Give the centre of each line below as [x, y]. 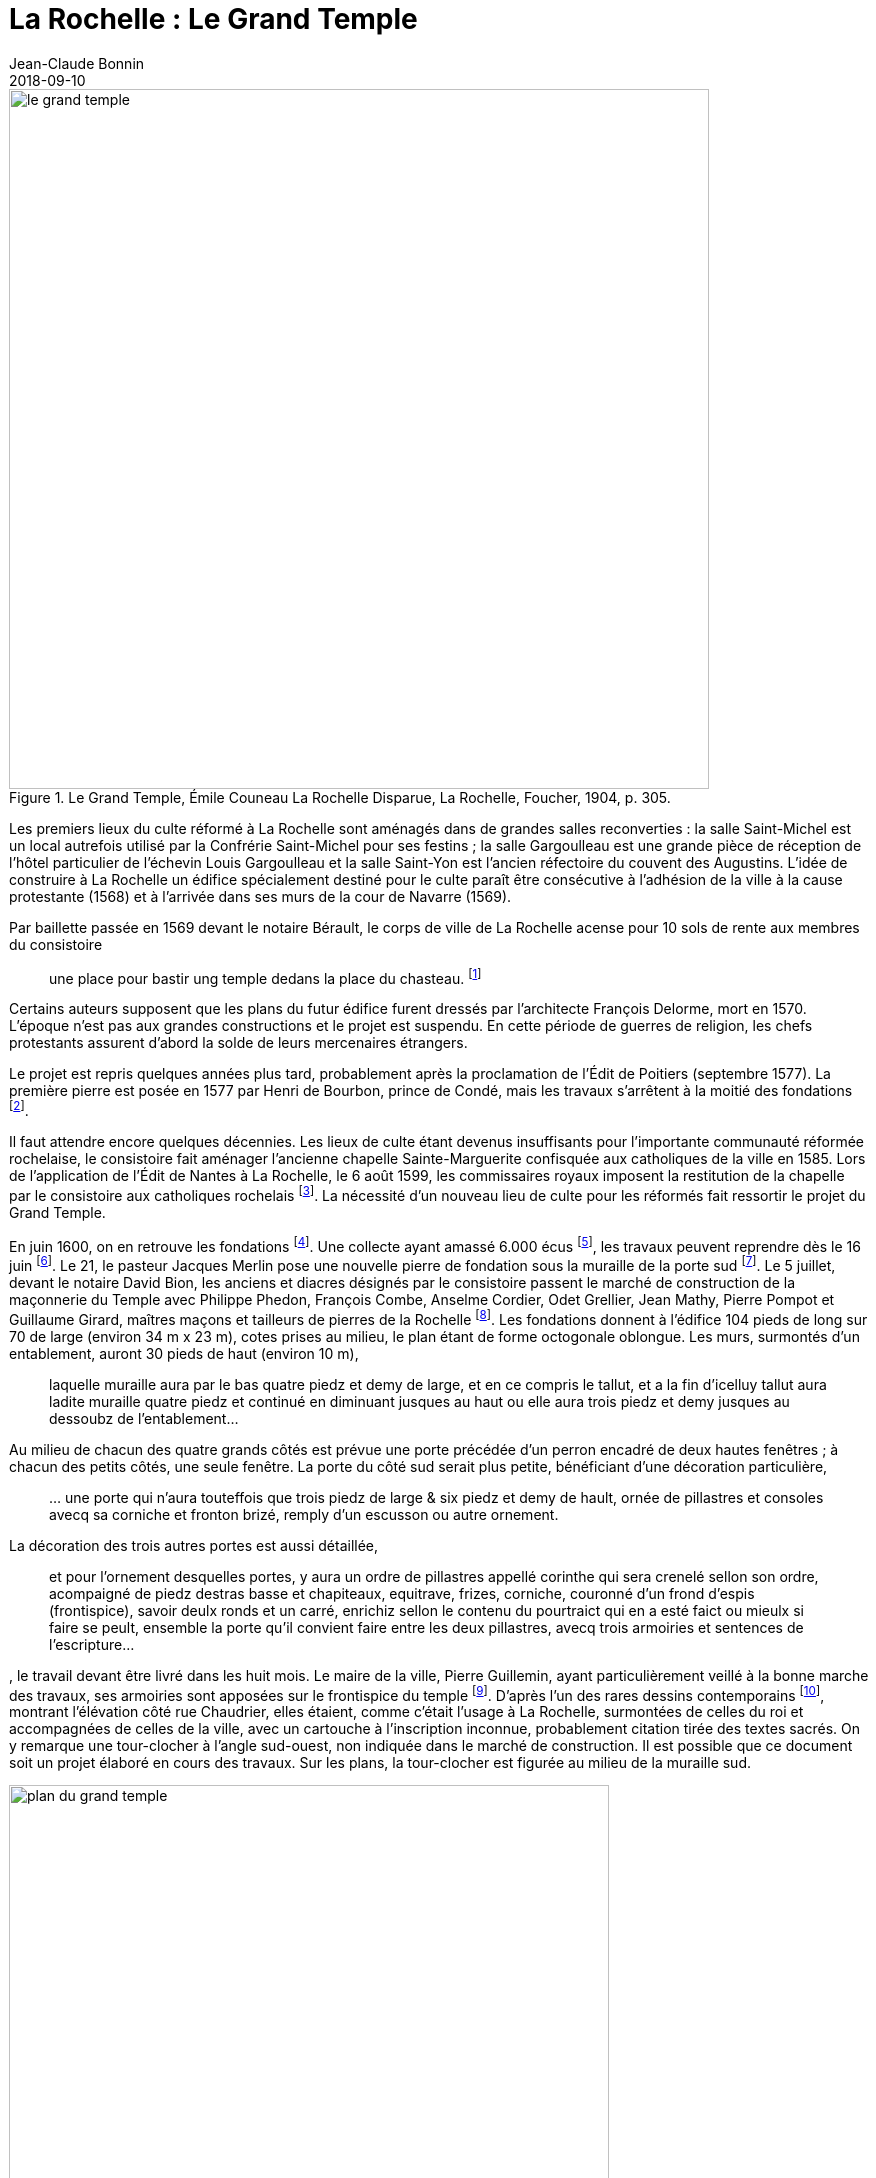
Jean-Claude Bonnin [77, 63]
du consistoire [56, 944]
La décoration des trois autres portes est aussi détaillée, [194, 1545]
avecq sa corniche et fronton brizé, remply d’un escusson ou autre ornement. [304, 1514]
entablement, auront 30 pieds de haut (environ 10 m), [184, 1353]
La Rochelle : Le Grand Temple [213, 19]
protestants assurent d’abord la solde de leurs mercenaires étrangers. [238, 1043]
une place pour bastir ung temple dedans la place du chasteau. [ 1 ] [265, 976]
